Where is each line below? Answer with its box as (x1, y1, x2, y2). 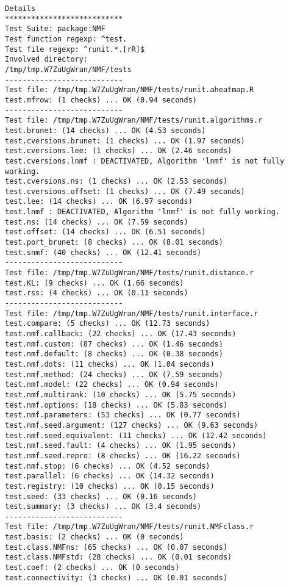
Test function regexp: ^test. (5, 34, 127, 43)
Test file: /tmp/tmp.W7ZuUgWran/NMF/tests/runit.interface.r (5, 309, 259, 318)
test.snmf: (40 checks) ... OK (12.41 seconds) (5, 248, 202, 257)
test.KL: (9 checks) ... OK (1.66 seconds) (5, 278, 184, 287)
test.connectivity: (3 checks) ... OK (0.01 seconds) (5, 573, 228, 582)
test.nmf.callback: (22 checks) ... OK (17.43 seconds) (5, 330, 237, 338)
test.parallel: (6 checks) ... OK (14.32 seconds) (5, 472, 215, 481)
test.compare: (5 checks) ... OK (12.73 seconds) (5, 319, 210, 328)
